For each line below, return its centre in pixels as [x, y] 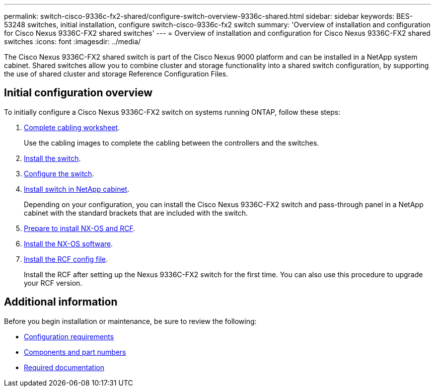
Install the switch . [52, 158]
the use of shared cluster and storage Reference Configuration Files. [116, 74]
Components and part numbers [75, 352]
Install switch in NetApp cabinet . [77, 189]
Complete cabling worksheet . [72, 127]
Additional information [61, 302]
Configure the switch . [59, 173]
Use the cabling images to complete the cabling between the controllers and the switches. [172, 143]
